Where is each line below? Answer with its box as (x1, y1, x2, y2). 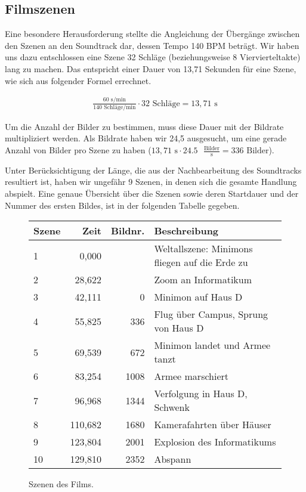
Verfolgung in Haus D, (154, 386, 248, 401)
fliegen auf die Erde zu (154, 255, 248, 270)
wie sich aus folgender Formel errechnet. (5, 74, 152, 86)
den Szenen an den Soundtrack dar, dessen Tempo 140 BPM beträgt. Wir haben (5, 39, 299, 51)
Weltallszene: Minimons (154, 242, 253, 256)
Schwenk (154, 400, 190, 414)
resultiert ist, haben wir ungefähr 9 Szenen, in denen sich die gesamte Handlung (5, 175, 297, 188)
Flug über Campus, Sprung (154, 307, 268, 321)
